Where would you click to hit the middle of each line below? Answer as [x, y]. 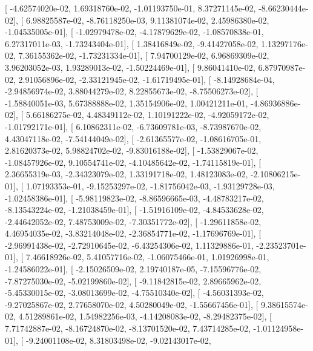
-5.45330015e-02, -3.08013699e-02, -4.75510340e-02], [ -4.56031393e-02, [134, 293]
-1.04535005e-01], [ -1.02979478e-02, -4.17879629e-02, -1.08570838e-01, [134, 32]
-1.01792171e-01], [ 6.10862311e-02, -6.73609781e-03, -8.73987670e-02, [133, 126]
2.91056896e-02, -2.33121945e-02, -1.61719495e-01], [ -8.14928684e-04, [147, 79]
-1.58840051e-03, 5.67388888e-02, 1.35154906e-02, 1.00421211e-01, [127, 103]
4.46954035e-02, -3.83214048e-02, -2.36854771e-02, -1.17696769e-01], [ [133, 233]
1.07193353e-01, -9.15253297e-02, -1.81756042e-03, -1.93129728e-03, [150, 185]
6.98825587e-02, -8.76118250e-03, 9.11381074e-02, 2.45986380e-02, [147, 20]
